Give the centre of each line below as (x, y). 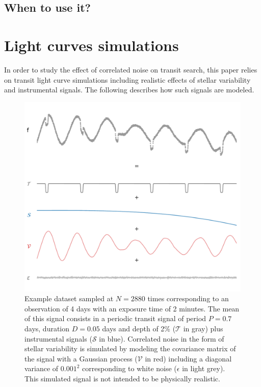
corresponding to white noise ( (129, 368)
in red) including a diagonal (188, 358)
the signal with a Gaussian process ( (81, 358)
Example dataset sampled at (69, 298)
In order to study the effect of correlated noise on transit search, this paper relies (131, 69)
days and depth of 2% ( (139, 329)
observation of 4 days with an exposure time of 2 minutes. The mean (132, 308)
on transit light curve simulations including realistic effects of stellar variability (127, 79)
